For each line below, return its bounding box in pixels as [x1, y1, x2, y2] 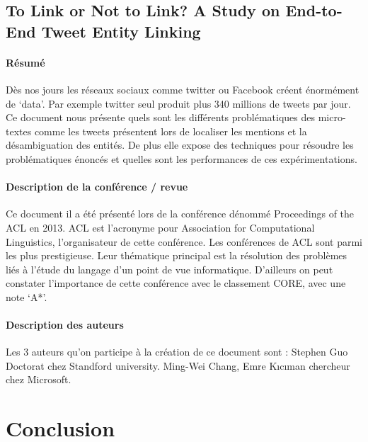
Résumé [6, 55, 45, 69]
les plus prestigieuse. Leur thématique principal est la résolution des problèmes [6, 248, 347, 263]
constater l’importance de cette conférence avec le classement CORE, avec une [6, 276, 346, 290]
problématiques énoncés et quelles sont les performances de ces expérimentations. [6, 151, 357, 166]
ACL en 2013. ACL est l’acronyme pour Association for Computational [6, 220, 315, 234]
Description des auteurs [6, 317, 124, 332]
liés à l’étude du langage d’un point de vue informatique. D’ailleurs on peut [6, 261, 333, 276]
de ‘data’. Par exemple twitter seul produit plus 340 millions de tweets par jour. [6, 96, 351, 110]
